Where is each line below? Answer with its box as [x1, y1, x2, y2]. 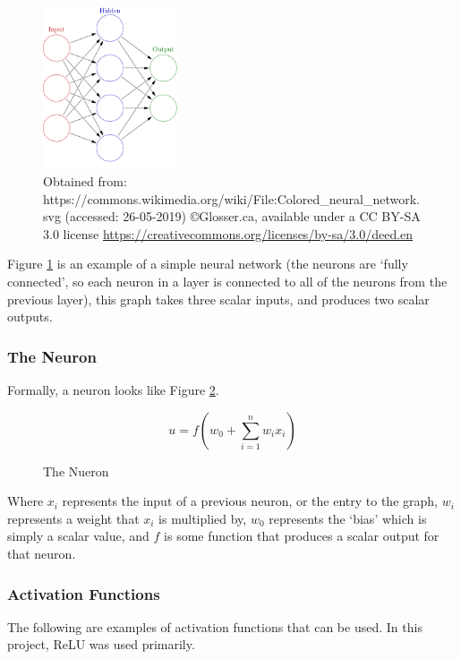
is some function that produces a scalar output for [164, 526, 440, 545]
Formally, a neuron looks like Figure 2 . [7, 381, 219, 399]
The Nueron [43, 461, 109, 480]
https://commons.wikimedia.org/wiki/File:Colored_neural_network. [43, 189, 420, 208]
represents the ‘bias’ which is [269, 509, 427, 527]
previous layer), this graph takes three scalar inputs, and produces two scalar [7, 289, 430, 308]
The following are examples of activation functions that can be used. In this [7, 617, 423, 636]
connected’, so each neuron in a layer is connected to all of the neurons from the [7, 272, 448, 291]
